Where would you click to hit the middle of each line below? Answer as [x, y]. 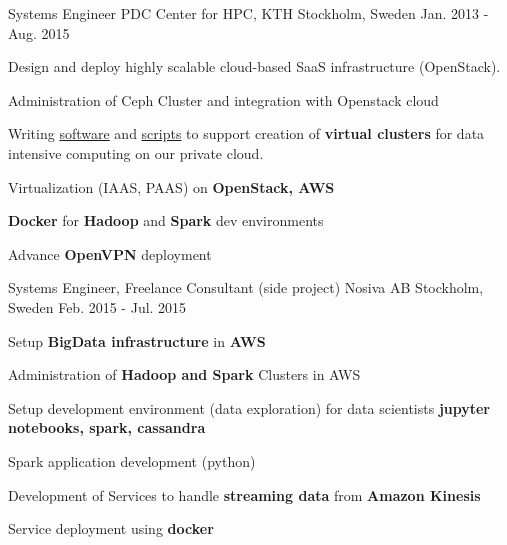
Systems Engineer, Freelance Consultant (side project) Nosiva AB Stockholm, [246, 287]
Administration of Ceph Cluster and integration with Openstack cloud [223, 99]
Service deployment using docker [111, 528]
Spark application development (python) [132, 460]
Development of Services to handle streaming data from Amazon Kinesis [244, 494]
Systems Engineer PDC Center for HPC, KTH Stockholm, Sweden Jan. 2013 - [248, 13]
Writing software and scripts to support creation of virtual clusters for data [246, 133]
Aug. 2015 [39, 32]
